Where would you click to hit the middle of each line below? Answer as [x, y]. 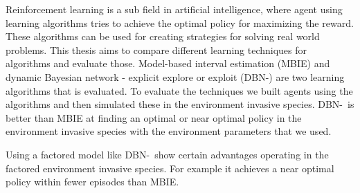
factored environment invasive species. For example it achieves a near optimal [170, 168]
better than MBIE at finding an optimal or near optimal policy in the [154, 117]
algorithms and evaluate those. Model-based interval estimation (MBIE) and [168, 63]
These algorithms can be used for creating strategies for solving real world [163, 36]
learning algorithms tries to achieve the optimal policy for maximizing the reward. [180, 22]
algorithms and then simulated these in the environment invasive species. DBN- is [180, 104]
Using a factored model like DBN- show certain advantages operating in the [167, 154]
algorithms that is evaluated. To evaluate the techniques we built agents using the [179, 90]
